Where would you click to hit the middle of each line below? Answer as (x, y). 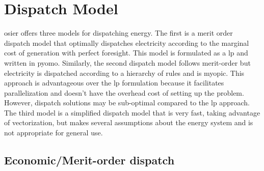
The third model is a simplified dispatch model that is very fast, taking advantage (132, 112)
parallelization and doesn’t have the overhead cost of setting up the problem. (124, 92)
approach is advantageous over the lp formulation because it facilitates (114, 83)
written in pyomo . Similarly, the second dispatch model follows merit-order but (127, 62)
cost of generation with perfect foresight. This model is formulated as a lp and (126, 53)
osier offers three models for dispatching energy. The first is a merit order (118, 33)
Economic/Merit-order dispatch (89, 160)
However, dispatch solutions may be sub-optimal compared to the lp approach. (127, 103)
